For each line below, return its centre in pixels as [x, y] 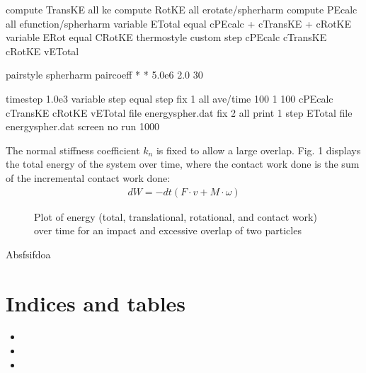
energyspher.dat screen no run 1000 [82, 126]
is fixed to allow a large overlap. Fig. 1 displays [258, 150]
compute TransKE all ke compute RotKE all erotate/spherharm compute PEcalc [182, 9]
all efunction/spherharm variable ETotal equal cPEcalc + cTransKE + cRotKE [179, 23]
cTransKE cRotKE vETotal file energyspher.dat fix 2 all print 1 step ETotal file [179, 112]
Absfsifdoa [28, 254]
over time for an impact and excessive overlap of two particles [168, 230]
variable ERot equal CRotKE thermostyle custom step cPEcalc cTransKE [166, 37]
